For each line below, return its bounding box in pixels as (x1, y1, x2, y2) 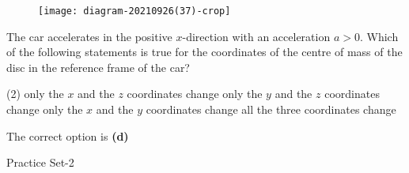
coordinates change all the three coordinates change (146, 101, 396, 118)
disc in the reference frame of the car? (6, 58, 190, 75)
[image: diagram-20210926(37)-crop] (38, 6, 231, 17)
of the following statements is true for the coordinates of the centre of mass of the (6, 43, 403, 60)
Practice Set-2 (6, 154, 74, 171)
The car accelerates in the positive (6, 28, 172, 44)
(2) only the (6, 85, 64, 102)
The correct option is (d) (6, 127, 129, 144)
